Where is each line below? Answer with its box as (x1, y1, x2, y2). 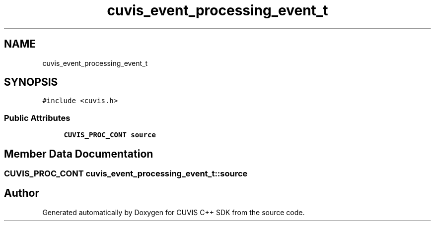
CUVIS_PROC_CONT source (64, 131, 156, 139)
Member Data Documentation (4, 147, 153, 160)
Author (4, 187, 39, 200)
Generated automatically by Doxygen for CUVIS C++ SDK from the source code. (42, 208, 305, 217)
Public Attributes (4, 112, 71, 123)
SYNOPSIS (4, 76, 58, 89)
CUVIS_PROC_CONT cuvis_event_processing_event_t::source (4, 169, 248, 179)
